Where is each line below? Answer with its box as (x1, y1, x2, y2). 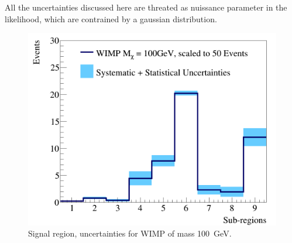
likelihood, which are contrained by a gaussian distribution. (5, 12, 217, 25)
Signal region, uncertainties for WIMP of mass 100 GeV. (28, 227, 232, 239)
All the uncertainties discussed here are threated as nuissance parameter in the (5, 1, 287, 13)
